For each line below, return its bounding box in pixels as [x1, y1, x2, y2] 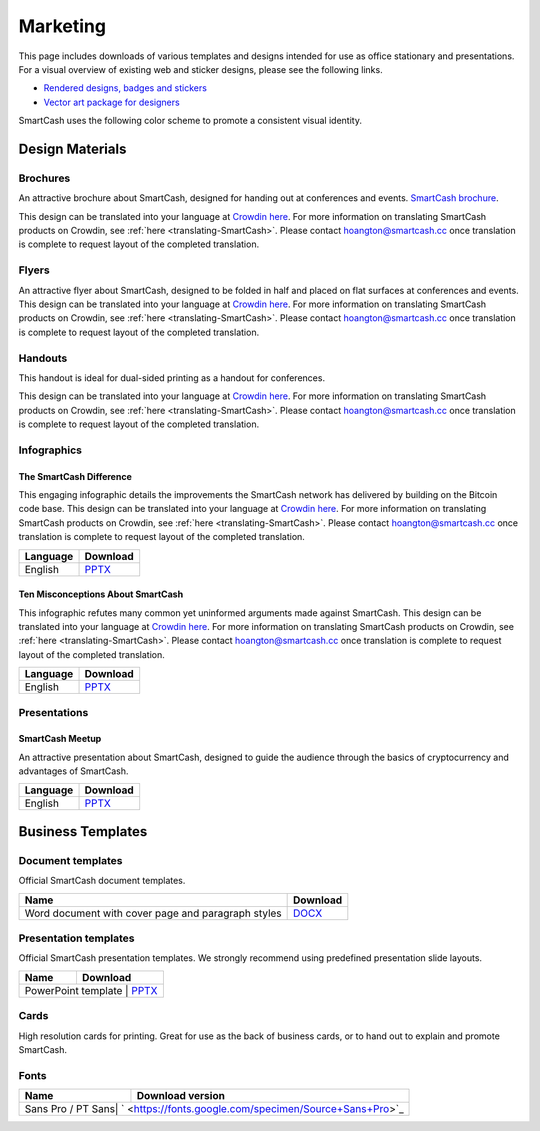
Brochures [18, 171, 71, 185]
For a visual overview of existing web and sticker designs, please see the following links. [18, 63, 384, 75]
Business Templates [18, 823, 148, 840]
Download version [136, 1089, 225, 1103]
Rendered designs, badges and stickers [43, 82, 207, 94]
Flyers [18, 263, 50, 277]
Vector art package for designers [43, 96, 180, 108]
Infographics [18, 443, 82, 457]
